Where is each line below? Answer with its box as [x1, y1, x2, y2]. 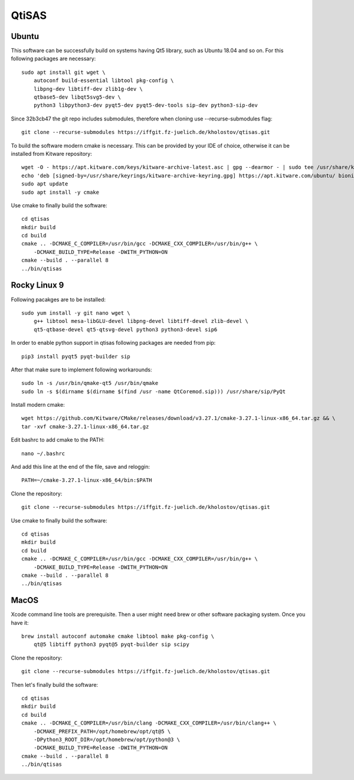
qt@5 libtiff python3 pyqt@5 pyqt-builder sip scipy [33, 641, 190, 648]
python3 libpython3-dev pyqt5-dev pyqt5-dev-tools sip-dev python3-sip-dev [33, 102, 258, 109]
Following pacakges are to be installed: [11, 296, 106, 303]
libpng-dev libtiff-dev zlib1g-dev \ [33, 86, 143, 92]
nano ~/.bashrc [21, 450, 65, 457]
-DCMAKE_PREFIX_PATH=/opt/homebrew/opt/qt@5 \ [33, 728, 171, 735]
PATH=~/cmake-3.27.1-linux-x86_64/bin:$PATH [21, 477, 153, 484]
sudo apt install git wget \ [21, 68, 106, 76]
